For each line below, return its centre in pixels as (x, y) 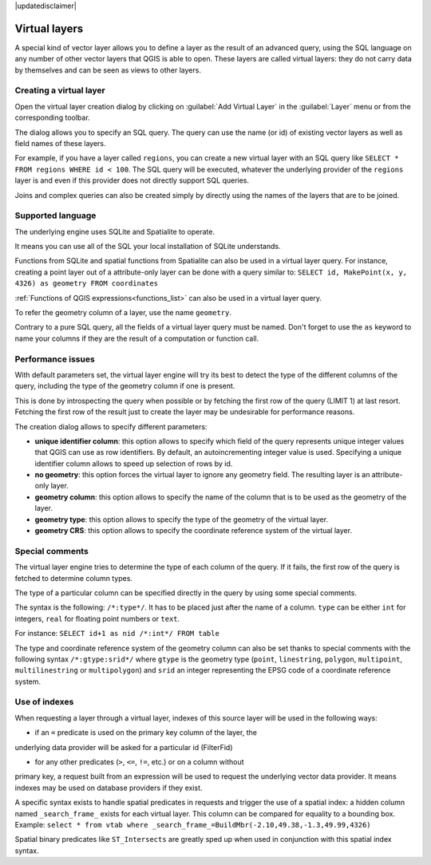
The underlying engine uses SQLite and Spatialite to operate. (115, 231)
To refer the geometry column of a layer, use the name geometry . (123, 313)
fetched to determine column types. (74, 578)
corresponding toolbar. (53, 118)
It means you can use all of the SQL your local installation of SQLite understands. (148, 247)
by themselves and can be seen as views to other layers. (108, 70)
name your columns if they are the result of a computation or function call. (137, 338)
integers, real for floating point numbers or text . (97, 618)
